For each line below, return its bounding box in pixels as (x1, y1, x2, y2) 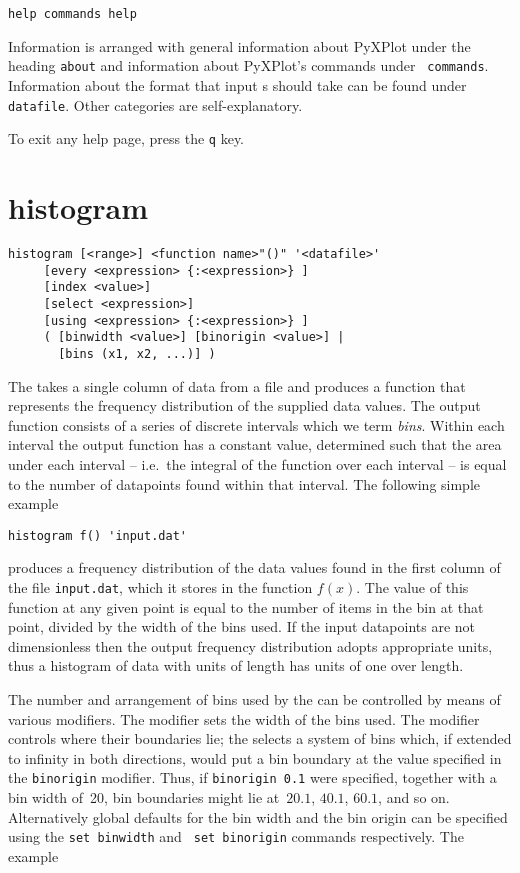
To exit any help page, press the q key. (8, 128, 245, 149)
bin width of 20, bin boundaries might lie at (8, 787, 280, 807)
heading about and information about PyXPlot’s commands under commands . (8, 55, 489, 76)
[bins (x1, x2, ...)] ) (58, 346, 216, 361)
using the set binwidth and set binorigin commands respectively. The (8, 826, 464, 847)
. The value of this (356, 576, 469, 597)
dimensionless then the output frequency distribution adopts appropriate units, (8, 635, 493, 656)
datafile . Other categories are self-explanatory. (8, 94, 303, 115)
